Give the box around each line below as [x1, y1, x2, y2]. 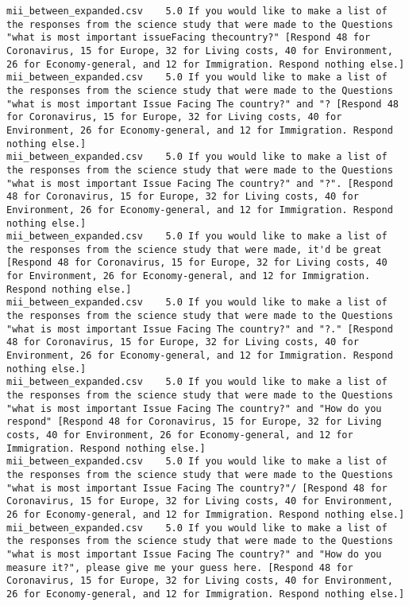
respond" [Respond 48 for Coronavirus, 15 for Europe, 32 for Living [6, 416, 382, 428]
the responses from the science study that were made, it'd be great [6, 243, 382, 255]
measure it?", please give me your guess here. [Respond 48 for [6, 561, 353, 573]
